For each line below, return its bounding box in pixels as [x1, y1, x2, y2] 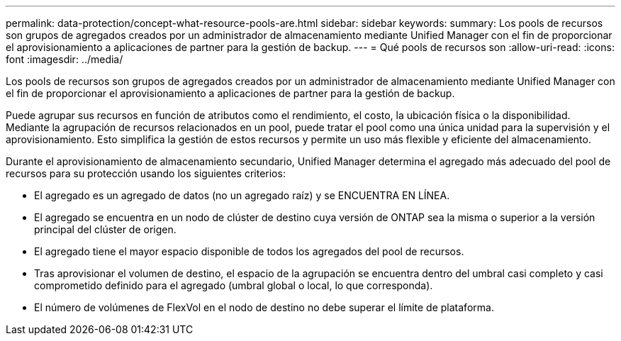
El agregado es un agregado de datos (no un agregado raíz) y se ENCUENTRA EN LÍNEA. [34, 189, 450, 201]
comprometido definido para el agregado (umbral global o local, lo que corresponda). [34, 279, 433, 291]
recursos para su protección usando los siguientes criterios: [6, 167, 286, 179]
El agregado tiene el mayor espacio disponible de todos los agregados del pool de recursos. [34, 245, 464, 257]
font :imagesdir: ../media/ [6, 53, 123, 65]
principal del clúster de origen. [34, 223, 177, 235]
